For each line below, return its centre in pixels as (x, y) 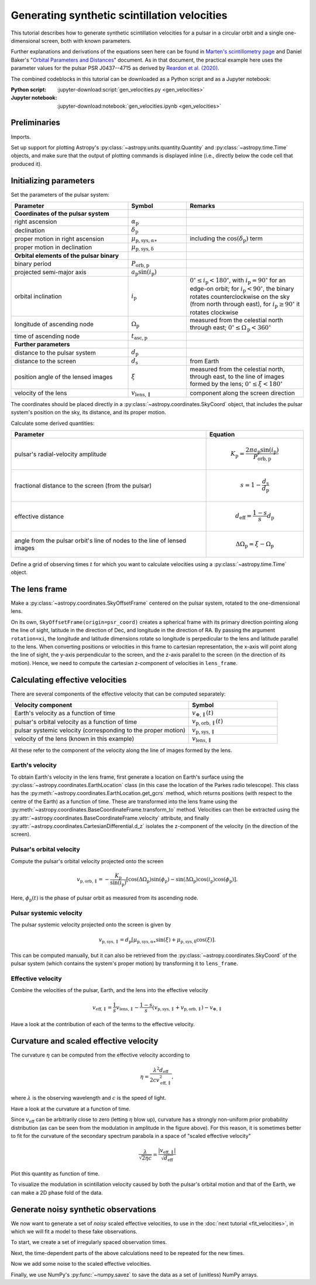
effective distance (39, 516)
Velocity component (43, 705)
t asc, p (139, 336)
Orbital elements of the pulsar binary (67, 255)
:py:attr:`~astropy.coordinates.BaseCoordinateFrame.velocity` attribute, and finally (110, 818)
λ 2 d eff (161, 1070)
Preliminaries (36, 123)
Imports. (21, 137)
